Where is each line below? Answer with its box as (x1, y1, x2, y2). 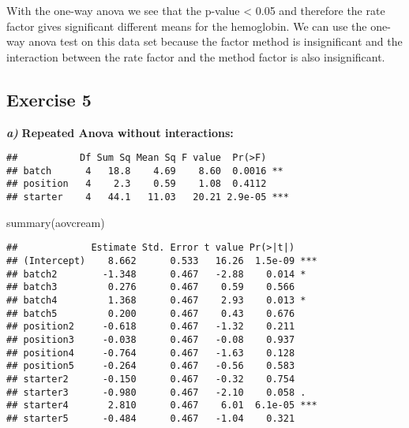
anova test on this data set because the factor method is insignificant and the (28, 33, 403, 50)
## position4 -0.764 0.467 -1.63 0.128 (6, 347, 295, 359)
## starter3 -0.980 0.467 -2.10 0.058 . (6, 386, 306, 398)
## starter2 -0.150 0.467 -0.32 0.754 (6, 373, 295, 385)
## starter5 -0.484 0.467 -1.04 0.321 (6, 412, 295, 424)
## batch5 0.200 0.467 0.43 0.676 (6, 307, 295, 319)
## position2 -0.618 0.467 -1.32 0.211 (6, 321, 295, 333)
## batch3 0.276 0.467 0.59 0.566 (6, 281, 295, 293)
